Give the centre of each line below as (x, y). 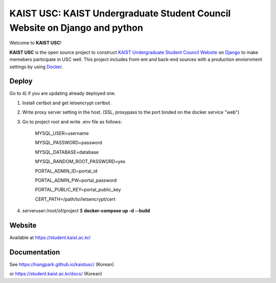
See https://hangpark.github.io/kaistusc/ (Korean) (62, 264)
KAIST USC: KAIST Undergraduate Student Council (120, 13)
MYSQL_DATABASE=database (67, 152)
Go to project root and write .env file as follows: (72, 122)
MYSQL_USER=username (62, 133)
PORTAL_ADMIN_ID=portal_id (66, 171)
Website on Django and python (76, 28)
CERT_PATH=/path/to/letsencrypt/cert (75, 199)
